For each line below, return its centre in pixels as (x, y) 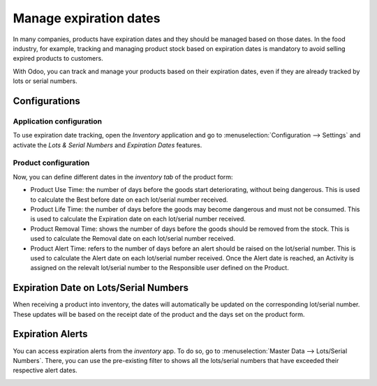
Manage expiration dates (87, 18)
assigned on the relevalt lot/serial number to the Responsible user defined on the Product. (160, 268)
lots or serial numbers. (45, 81)
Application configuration (58, 121)
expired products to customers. (58, 59)
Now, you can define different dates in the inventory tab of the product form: (123, 177)
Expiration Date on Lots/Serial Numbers (101, 288)
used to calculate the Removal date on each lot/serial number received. (133, 239)
